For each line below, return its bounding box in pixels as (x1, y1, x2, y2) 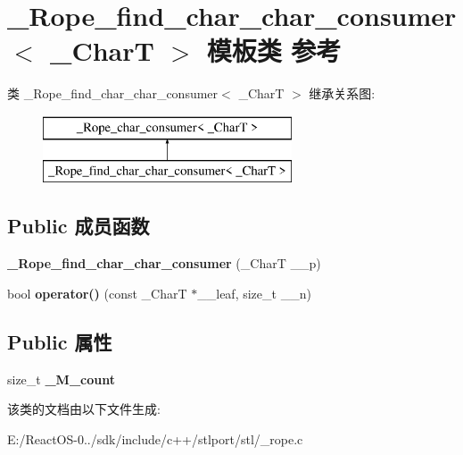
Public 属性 (7, 327, 112, 355)
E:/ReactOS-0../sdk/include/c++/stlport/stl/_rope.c (7, 429, 303, 448)
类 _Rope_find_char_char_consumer (7, 84, 219, 103)
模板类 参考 (206, 32, 342, 69)
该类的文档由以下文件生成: (7, 400, 161, 418)
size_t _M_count (7, 369, 115, 388)
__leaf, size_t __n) (197, 283, 311, 302)
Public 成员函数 (7, 212, 150, 240)
